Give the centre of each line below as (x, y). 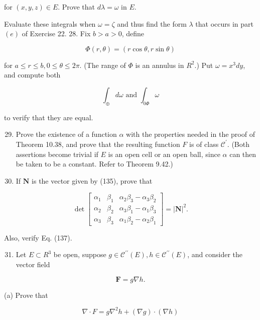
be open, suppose (80, 254)
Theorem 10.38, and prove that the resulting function (98, 144)
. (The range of (103, 65)
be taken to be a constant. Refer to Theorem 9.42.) (94, 164)
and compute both (32, 75)
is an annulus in (160, 65)
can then (243, 154)
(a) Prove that (26, 295)
